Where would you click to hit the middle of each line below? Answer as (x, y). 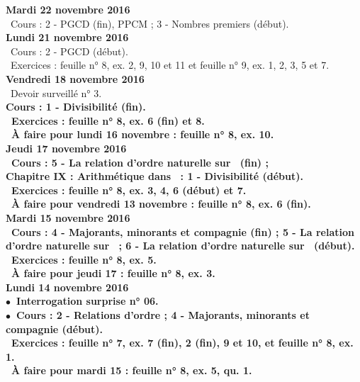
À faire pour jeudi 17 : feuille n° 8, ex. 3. (113, 273)
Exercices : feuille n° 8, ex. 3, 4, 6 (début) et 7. (129, 190)
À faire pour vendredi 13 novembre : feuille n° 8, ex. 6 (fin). (161, 204)
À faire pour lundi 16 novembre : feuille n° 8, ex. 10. (143, 134)
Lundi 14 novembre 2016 (67, 287)
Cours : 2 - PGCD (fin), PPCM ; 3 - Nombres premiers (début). (150, 23)
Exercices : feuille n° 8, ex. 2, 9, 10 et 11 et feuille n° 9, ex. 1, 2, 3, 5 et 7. (170, 65)
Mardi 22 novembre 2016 (68, 9)
